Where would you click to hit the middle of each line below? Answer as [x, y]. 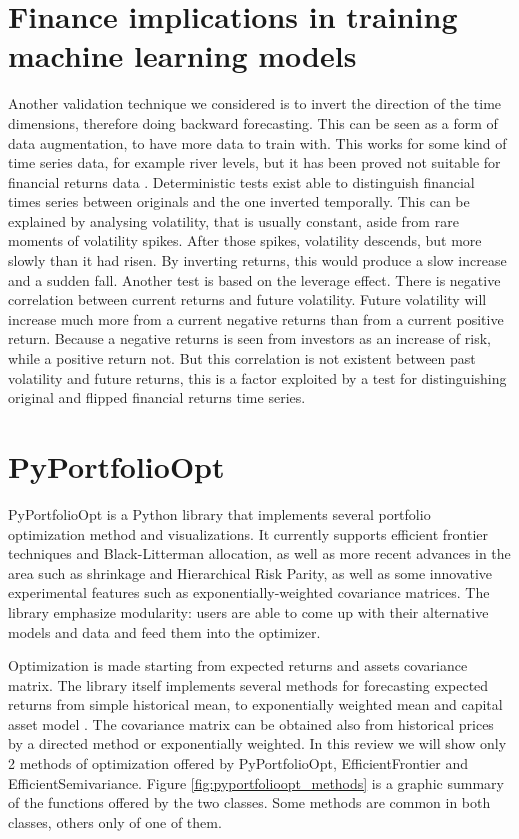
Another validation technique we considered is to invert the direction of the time [255, 103]
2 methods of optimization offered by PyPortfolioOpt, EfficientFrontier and [238, 763]
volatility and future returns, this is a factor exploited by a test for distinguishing [257, 377]
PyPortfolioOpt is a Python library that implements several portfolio [219, 513]
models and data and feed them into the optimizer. [164, 631]
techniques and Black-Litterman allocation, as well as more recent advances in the [259, 553]
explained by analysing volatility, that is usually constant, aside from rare [233, 220]
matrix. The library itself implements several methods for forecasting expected [248, 684]
